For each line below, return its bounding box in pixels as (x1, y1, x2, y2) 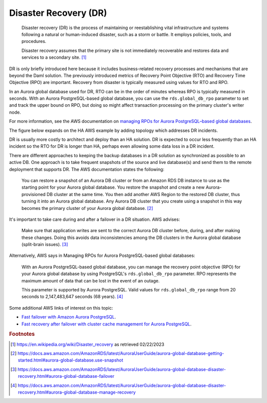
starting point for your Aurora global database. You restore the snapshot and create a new (21, 184, 205, 190)
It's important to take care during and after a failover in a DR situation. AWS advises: (9, 216, 180, 222)
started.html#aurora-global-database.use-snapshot (18, 357, 124, 363)
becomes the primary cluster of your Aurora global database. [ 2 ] (21, 205, 153, 211)
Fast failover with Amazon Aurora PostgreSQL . (21, 314, 116, 320)
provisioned (21, 191, 46, 197)
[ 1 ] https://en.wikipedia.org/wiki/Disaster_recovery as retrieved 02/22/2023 (10, 341, 165, 347)
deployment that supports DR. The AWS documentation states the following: (9, 166, 165, 172)
